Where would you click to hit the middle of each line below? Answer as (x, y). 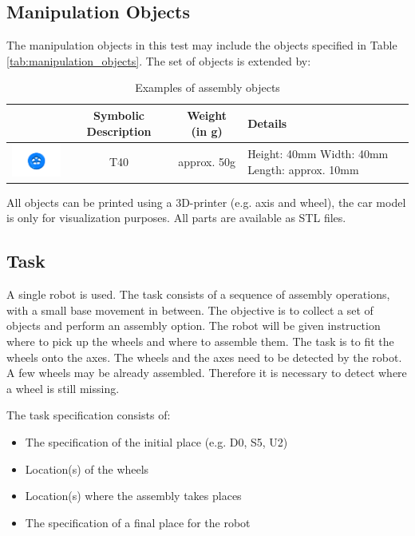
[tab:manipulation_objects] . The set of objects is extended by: (159, 60)
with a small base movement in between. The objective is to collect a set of (190, 310)
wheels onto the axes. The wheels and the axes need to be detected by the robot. (204, 357)
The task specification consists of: (89, 415)
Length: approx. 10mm (303, 169)
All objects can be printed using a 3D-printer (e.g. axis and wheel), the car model (206, 202)
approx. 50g (207, 162)
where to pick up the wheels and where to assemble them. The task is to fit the (200, 341)
